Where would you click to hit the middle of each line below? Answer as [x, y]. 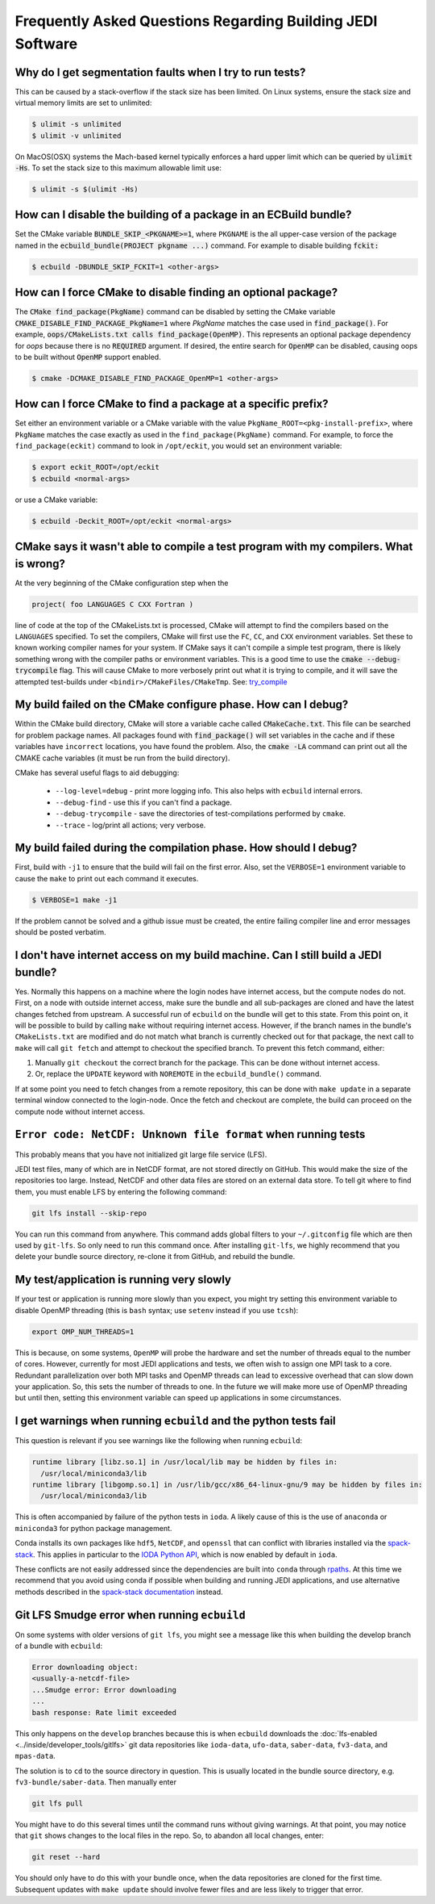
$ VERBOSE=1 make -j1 [75, 900]
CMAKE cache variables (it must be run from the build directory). [122, 758]
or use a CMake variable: [56, 500]
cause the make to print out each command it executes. [107, 878]
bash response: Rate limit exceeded [104, 1712]
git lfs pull [58, 1804]
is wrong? [40, 564]
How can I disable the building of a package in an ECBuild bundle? [183, 215]
